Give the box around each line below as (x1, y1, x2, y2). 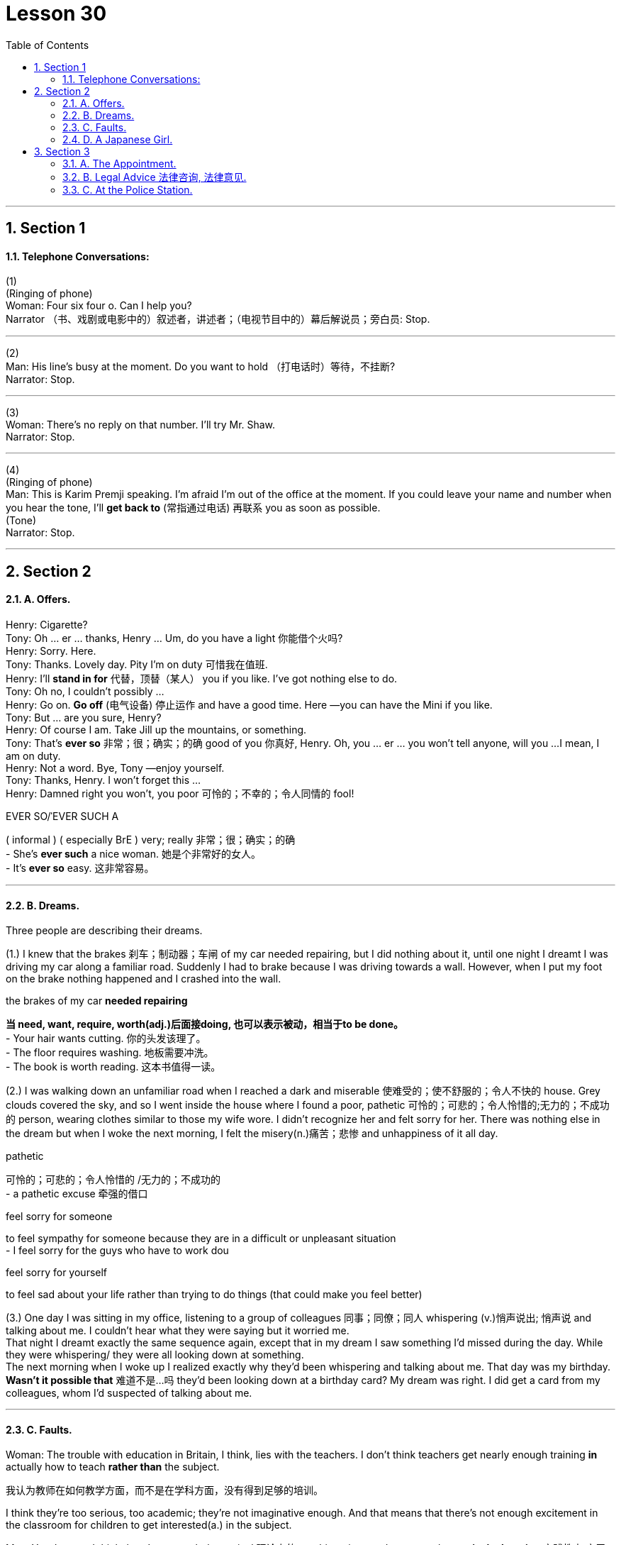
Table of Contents (6, 38, 89, 51)
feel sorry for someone (6, 1210, 113, 1223)
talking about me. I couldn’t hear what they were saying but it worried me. (6, 1324, 349, 1337)
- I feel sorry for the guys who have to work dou (6, 1244, 229, 1257)
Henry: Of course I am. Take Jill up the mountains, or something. (6, 724, 307, 736)
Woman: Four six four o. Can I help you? (6, 299, 192, 312)
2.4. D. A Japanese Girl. (62, 133, 173, 145)
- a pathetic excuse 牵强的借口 (6, 1187, 148, 1200)
